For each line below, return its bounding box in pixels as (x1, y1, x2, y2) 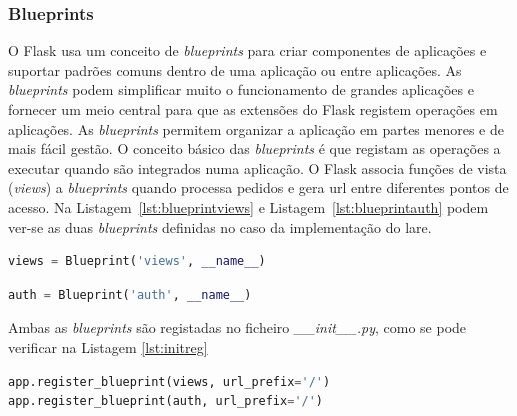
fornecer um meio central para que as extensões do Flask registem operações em (8, 99, 498, 119)
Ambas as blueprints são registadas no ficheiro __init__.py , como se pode (8, 317, 467, 338)
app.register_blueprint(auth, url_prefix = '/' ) (8, 394, 324, 409)
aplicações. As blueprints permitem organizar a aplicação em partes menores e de (8, 118, 504, 139)
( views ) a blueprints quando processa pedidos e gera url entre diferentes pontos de (8, 177, 509, 198)
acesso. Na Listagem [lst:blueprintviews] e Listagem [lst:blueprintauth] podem (8, 196, 489, 217)
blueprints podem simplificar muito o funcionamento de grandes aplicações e (8, 79, 474, 100)
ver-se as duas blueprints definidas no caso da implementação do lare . (8, 216, 432, 237)
